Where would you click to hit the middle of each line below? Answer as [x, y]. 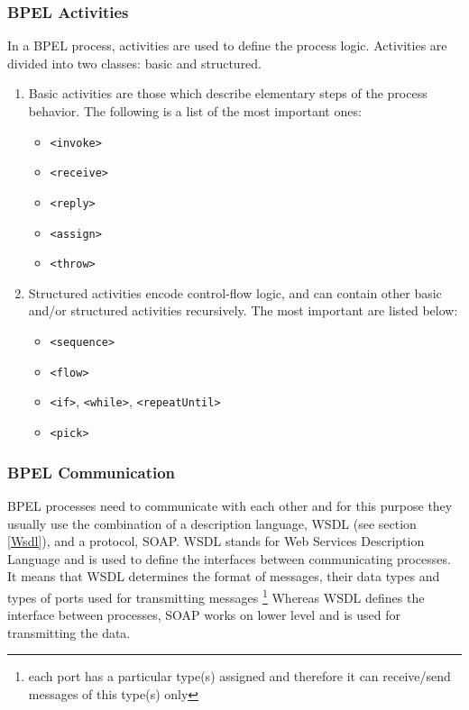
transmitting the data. [69, 632]
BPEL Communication [92, 472]
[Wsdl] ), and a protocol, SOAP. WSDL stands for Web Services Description [216, 541]
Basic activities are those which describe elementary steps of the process [228, 93]
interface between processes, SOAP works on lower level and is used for [204, 615]
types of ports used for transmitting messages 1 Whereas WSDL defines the [216, 596]
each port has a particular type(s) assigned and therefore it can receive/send [239, 676]
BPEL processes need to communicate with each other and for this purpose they [230, 505]
